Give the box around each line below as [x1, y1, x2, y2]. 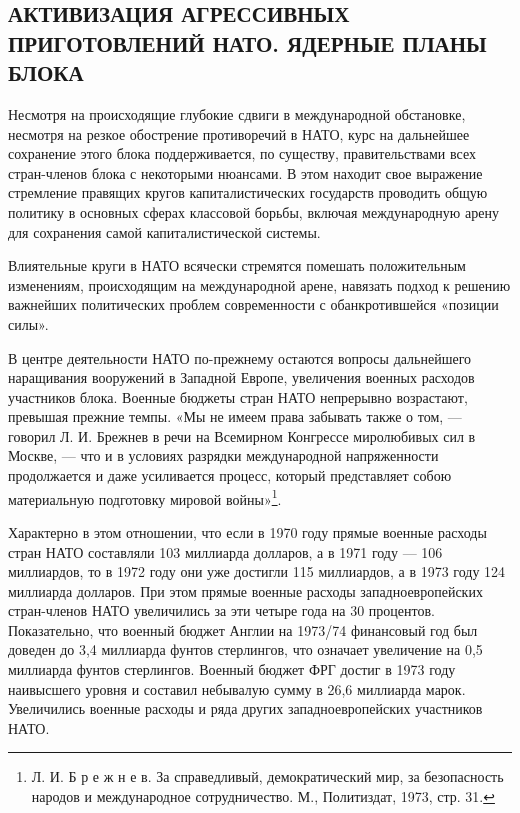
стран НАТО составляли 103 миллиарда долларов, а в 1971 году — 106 [8, 541, 443, 562]
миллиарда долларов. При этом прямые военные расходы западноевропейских [8, 580, 483, 601]
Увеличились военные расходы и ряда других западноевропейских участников [8, 698, 483, 719]
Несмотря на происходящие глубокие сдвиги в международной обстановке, [8, 103, 466, 124]
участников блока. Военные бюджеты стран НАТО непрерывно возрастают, [8, 386, 468, 407]
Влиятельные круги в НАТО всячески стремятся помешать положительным [8, 255, 466, 276]
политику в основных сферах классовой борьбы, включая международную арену [8, 201, 499, 222]
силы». [8, 313, 49, 334]
